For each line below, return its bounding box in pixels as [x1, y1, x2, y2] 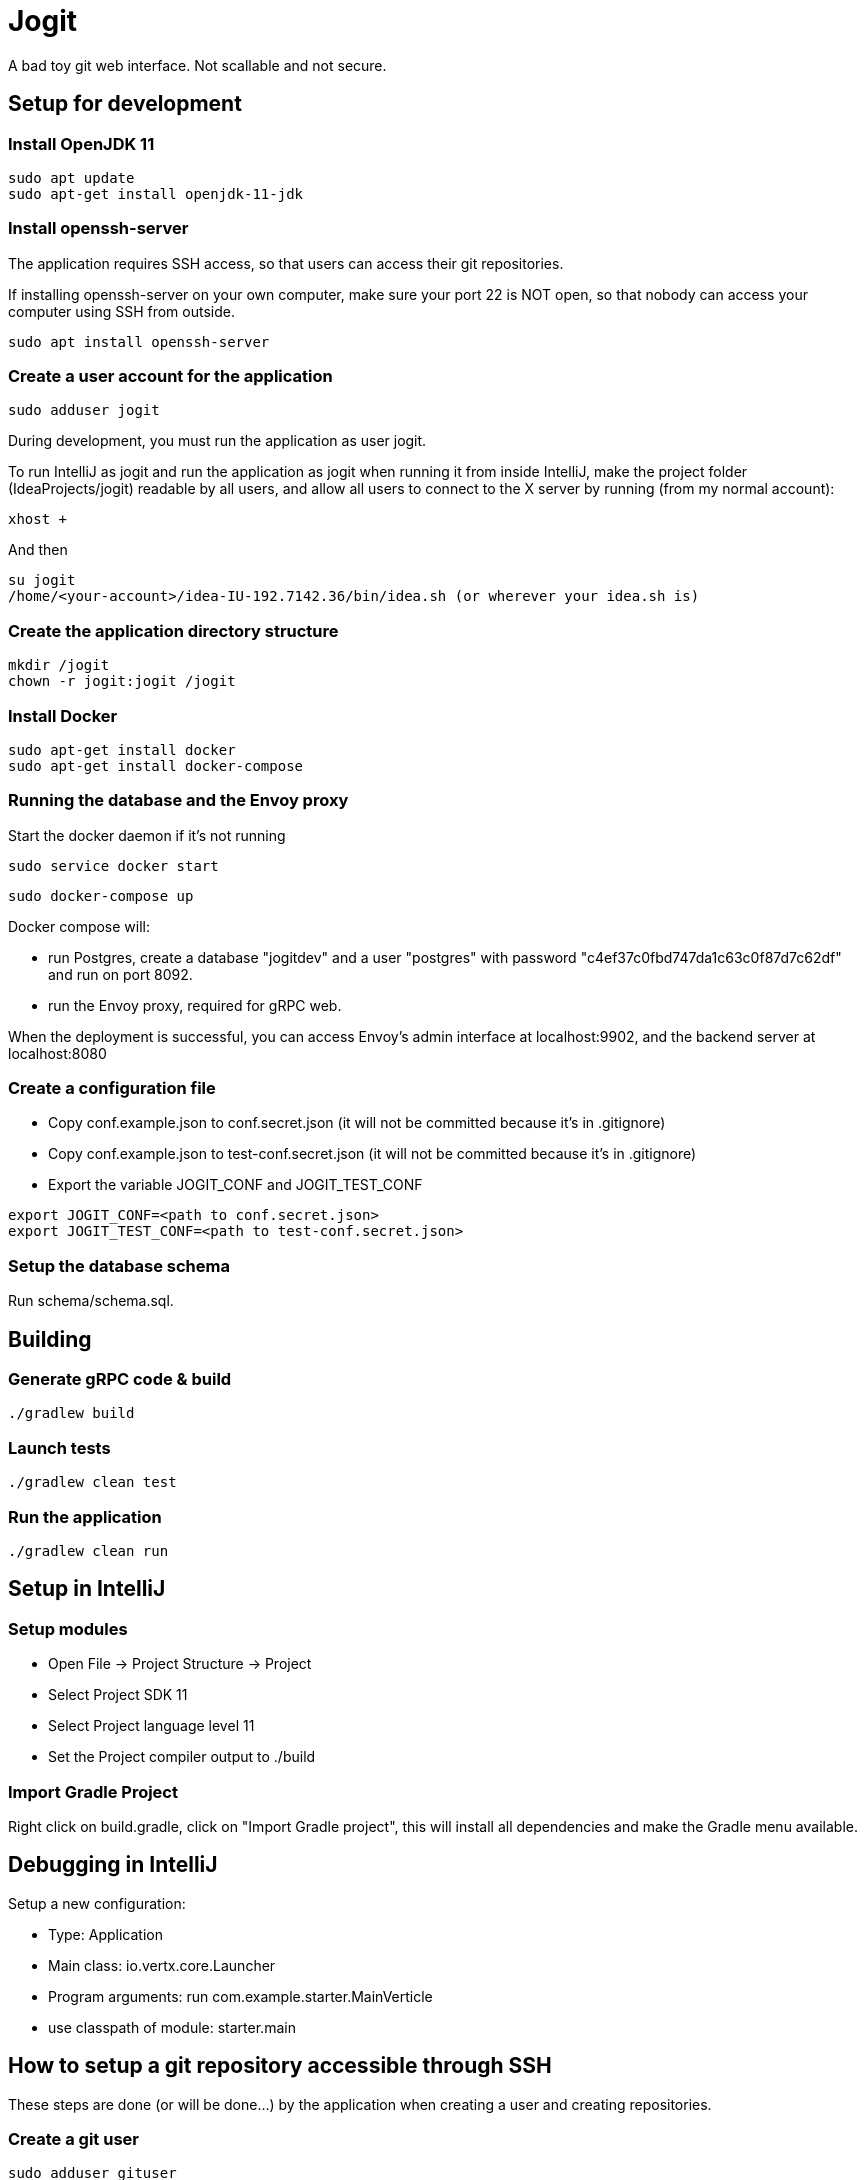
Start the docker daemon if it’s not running [8, 826, 286, 844]
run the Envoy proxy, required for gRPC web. [48, 996, 342, 1014]
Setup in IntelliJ [8, 1576, 166, 1602]
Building [8, 1326, 92, 1352]
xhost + [8, 511, 68, 528]
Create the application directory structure [8, 620, 339, 641]
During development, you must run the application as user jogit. [8, 432, 427, 450]
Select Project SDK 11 [48, 1686, 188, 1704]
